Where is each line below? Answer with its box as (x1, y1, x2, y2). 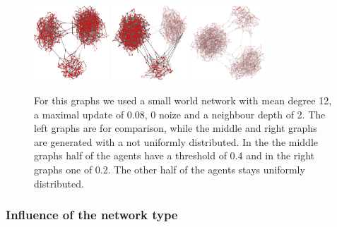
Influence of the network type (6, 206, 178, 223)
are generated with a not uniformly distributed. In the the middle (34, 134, 318, 149)
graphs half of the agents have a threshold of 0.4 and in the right (34, 148, 315, 163)
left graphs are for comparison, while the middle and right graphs (34, 121, 317, 135)
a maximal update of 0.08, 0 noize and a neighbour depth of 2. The (34, 106, 326, 121)
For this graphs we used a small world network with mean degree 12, (34, 92, 332, 107)
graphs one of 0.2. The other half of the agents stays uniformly (34, 161, 305, 176)
